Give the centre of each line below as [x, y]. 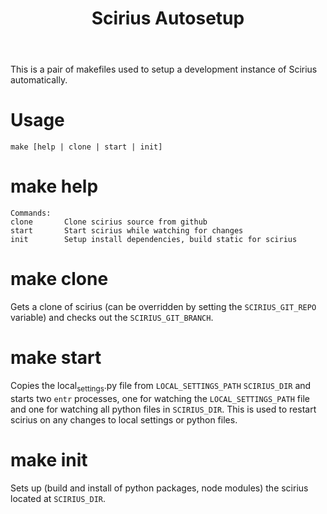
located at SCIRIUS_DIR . [58, 498]
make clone [59, 279]
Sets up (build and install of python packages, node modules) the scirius [159, 488]
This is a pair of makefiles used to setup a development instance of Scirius [164, 69]
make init [49, 459]
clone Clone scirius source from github [109, 222]
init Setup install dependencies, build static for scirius [154, 240]
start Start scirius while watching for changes [127, 231]
